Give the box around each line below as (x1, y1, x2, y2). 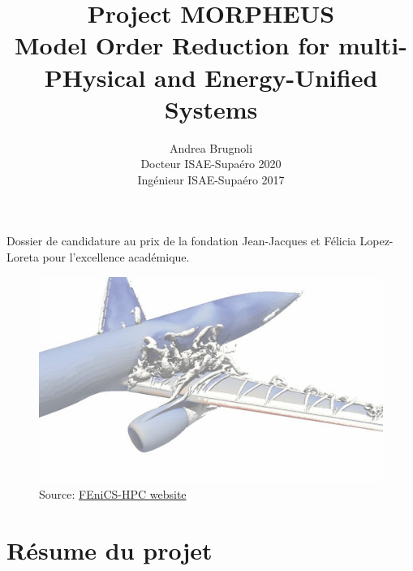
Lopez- (359, 232, 394, 249)
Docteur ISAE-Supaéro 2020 (140, 155, 282, 172)
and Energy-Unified (154, 60, 378, 93)
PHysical (44, 60, 146, 93)
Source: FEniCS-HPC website (39, 486, 187, 503)
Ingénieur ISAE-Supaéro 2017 (137, 171, 285, 188)
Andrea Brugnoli (169, 139, 253, 156)
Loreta (6, 249, 39, 266)
